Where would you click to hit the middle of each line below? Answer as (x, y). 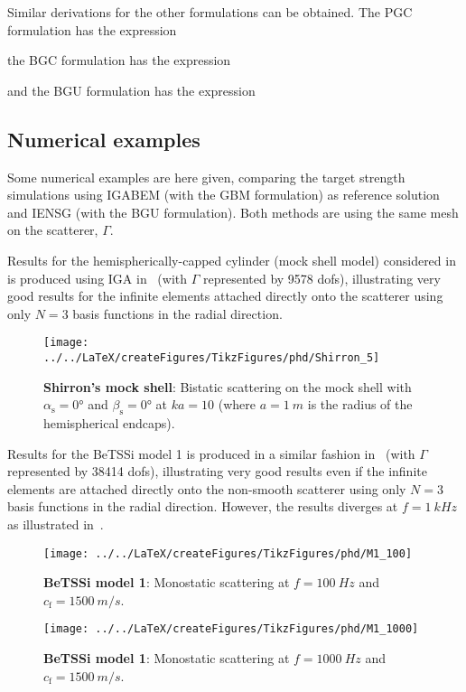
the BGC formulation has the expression (119, 60)
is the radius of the (360, 404)
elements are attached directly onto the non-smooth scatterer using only (207, 488)
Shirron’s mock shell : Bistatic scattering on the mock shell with (228, 386)
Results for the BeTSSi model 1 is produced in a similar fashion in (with (211, 453)
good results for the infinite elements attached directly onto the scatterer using (225, 296)
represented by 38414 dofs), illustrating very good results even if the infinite (217, 471)
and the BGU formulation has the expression (131, 90)
